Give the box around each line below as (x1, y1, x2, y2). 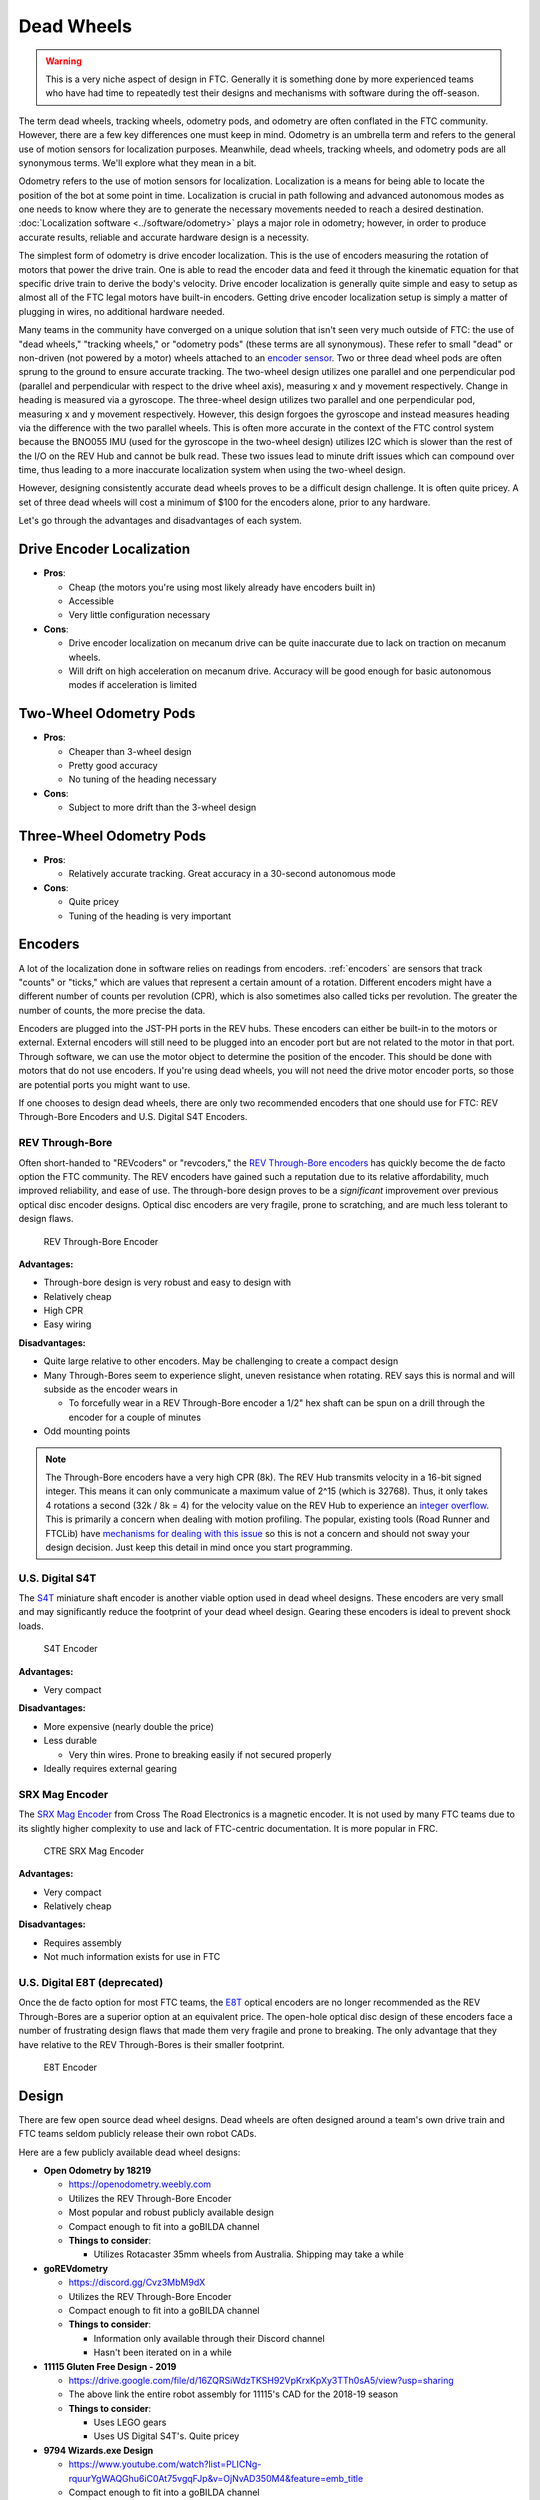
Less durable (43, 1735, 97, 1747)
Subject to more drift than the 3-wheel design (68, 801, 257, 814)
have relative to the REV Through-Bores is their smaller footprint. (18, 2038, 285, 2050)
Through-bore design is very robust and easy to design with (43, 1276, 292, 1289)
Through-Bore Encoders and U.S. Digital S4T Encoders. (18, 1111, 248, 1123)
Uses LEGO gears (93, 2416, 167, 2429)
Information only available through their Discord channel (93, 2332, 325, 2344)
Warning (45, 55, 82, 67)
